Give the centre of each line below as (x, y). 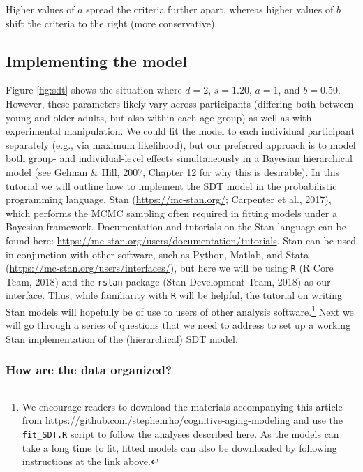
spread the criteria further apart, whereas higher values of (210, 9)
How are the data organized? (89, 370)
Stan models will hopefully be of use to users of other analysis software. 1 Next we (180, 310)
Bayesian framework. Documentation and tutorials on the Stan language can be (176, 227)
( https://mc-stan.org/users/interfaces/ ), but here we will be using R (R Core (170, 268)
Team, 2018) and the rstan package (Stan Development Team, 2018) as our (168, 281)
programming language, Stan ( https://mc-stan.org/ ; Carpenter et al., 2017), (169, 199)
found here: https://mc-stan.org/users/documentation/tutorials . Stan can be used (181, 240)
